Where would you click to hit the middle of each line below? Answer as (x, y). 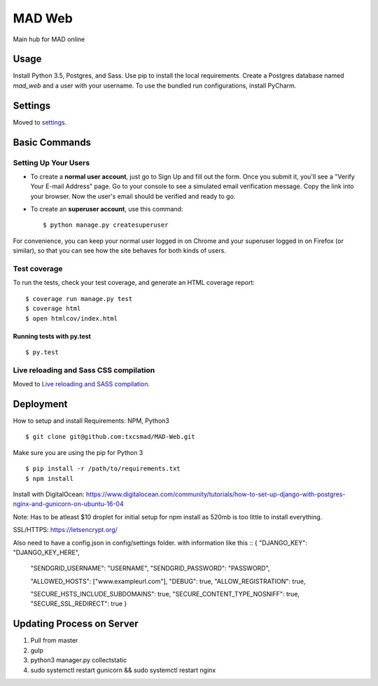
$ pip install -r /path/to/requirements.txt (103, 469)
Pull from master (54, 640)
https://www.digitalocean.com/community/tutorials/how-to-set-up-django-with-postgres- (216, 494)
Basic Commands (52, 142)
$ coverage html (53, 309)
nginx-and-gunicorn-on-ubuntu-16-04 (68, 504)
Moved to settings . (40, 122)
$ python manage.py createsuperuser (106, 225)
